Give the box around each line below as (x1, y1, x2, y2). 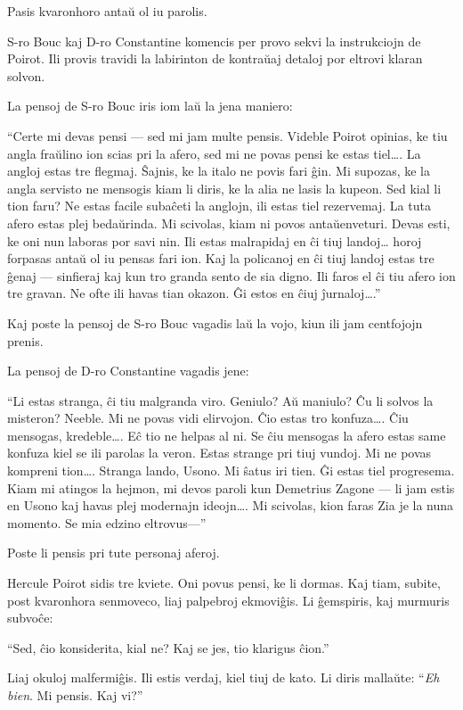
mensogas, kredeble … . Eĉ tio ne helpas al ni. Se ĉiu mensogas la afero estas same (7, 425, 446, 444)
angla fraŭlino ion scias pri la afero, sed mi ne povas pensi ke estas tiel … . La (7, 144, 421, 162)
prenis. (7, 331, 44, 350)
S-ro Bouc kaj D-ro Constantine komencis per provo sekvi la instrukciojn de (7, 31, 421, 50)
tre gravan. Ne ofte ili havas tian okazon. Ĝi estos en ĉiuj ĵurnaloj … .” (7, 284, 381, 302)
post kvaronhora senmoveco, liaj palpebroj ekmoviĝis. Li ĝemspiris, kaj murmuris (7, 590, 450, 609)
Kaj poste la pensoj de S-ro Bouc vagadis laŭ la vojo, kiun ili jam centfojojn (7, 313, 423, 332)
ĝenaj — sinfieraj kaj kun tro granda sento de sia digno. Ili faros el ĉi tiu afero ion (7, 266, 456, 285)
